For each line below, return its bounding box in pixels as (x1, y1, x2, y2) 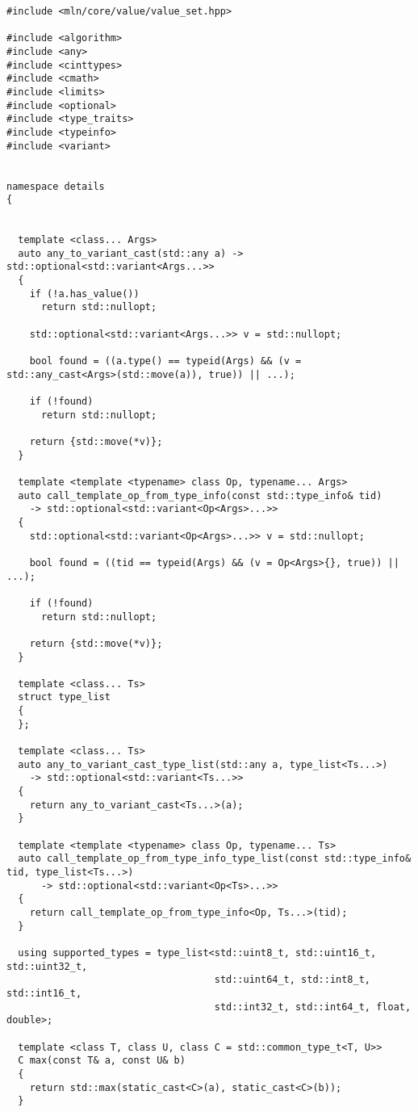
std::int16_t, (6, 987, 82, 999)
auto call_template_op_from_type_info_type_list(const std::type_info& (18, 853, 412, 865)
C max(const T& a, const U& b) (18, 1055, 186, 1067)
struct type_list (18, 691, 111, 703)
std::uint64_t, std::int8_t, (214, 974, 371, 986)
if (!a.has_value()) (29, 287, 140, 300)
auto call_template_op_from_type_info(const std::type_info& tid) (18, 489, 382, 501)
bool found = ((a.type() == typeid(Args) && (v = (29, 355, 302, 367)
